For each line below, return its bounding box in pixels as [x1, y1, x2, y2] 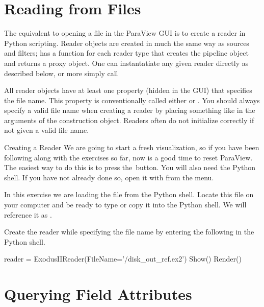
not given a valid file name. [4, 125, 89, 135]
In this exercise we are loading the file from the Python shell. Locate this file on [4, 189, 254, 200]
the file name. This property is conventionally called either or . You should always [4, 95, 260, 105]
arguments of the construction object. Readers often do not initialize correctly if [4, 114, 254, 125]
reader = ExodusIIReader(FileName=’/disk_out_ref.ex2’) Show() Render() [4, 253, 242, 264]
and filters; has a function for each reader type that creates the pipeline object [4, 48, 249, 58]
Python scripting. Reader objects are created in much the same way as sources [4, 37, 249, 48]
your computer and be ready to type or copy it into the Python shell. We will [4, 199, 247, 210]
